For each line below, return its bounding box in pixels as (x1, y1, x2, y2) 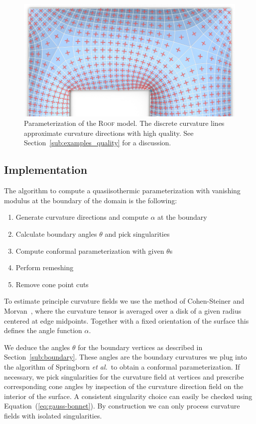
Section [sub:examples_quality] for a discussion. (24, 137, 171, 148)
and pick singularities (105, 229, 170, 239)
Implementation (4, 162, 88, 177)
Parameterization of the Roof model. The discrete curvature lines (24, 118, 225, 128)
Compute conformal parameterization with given (15, 245, 164, 256)
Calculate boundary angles (15, 229, 97, 239)
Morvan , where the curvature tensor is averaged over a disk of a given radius (4, 305, 242, 316)
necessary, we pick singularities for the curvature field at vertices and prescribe (4, 371, 244, 382)
